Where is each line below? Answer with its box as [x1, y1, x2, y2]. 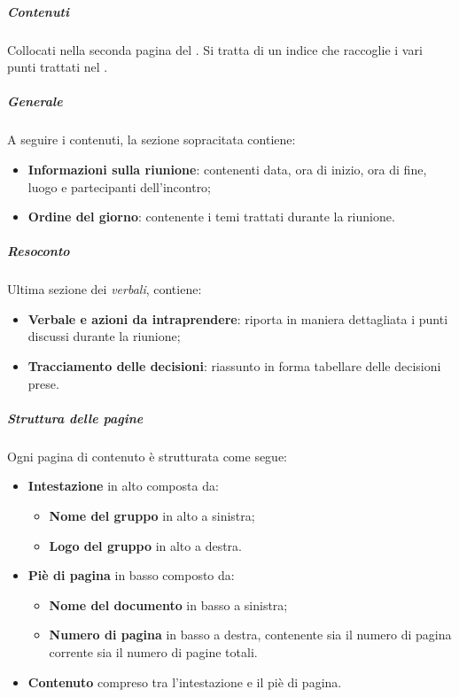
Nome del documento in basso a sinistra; [49, 595, 288, 614]
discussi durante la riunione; [27, 327, 181, 345]
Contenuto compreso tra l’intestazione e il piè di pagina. [27, 672, 342, 691]
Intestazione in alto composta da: [27, 476, 219, 495]
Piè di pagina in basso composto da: [27, 566, 235, 585]
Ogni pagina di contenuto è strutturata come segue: [7, 446, 288, 465]
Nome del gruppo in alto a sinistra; [49, 506, 255, 524]
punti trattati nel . [7, 58, 108, 76]
